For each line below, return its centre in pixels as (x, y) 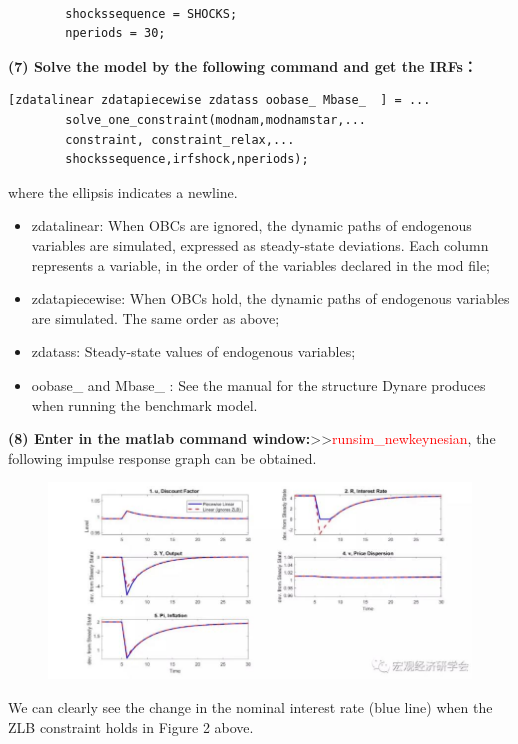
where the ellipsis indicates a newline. (123, 191)
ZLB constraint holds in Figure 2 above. (131, 726)
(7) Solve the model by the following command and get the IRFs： (242, 65)
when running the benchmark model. (144, 404)
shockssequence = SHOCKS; (151, 13)
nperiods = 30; (115, 33)
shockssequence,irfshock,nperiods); (187, 159)
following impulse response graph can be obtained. (162, 457)
